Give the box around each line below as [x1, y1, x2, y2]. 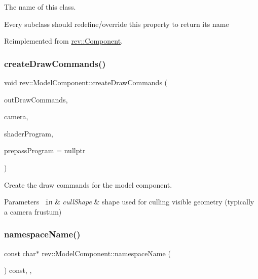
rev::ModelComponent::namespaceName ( [42, 248, 171, 258]
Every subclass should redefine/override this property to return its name [4, 18, 229, 29]
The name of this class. [4, 2, 76, 12]
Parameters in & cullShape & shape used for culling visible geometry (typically [4, 196, 254, 207]
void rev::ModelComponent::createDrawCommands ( [4, 77, 168, 87]
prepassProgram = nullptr [4, 145, 86, 156]
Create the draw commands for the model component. [4, 179, 172, 190]
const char [4, 248, 36, 258]
